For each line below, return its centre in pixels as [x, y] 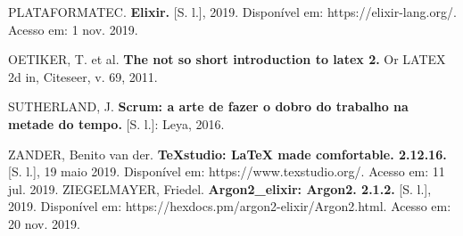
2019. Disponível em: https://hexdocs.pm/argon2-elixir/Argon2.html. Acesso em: [230, 206]
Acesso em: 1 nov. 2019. [73, 29]
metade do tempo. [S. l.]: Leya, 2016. [116, 123]
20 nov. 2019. [44, 223]
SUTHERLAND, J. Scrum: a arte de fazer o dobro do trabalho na [208, 106]
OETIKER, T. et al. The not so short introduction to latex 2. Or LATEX [227, 59]
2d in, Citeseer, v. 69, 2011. [83, 76]
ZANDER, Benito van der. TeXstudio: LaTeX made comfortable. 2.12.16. [227, 154]
